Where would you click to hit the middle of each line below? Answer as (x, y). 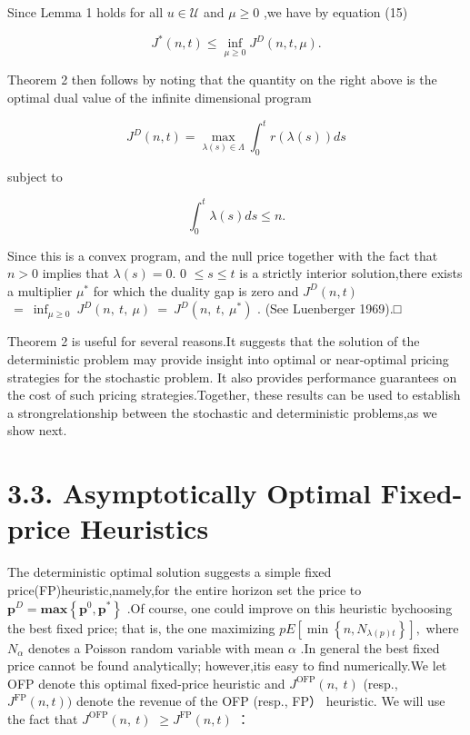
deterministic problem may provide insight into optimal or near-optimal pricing (228, 359)
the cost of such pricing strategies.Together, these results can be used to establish (234, 395)
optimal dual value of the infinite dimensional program (160, 97)
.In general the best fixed (370, 647)
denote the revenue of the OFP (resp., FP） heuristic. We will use (260, 701)
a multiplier (40, 290)
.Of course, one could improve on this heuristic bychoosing (290, 607)
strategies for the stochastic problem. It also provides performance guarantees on (232, 377)
